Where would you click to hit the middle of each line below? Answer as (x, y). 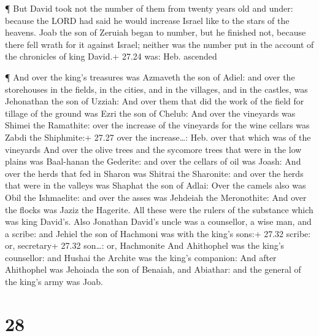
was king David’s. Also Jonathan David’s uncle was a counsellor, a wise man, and (158, 221)
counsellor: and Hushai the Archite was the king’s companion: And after (141, 257)
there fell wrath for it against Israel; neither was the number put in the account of (159, 44)
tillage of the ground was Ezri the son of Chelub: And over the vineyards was (150, 113)
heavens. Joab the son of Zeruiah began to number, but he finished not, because (156, 32)
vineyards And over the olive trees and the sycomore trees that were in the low (153, 149)
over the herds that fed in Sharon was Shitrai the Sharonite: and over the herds (154, 173)
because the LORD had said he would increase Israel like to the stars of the (147, 20)
